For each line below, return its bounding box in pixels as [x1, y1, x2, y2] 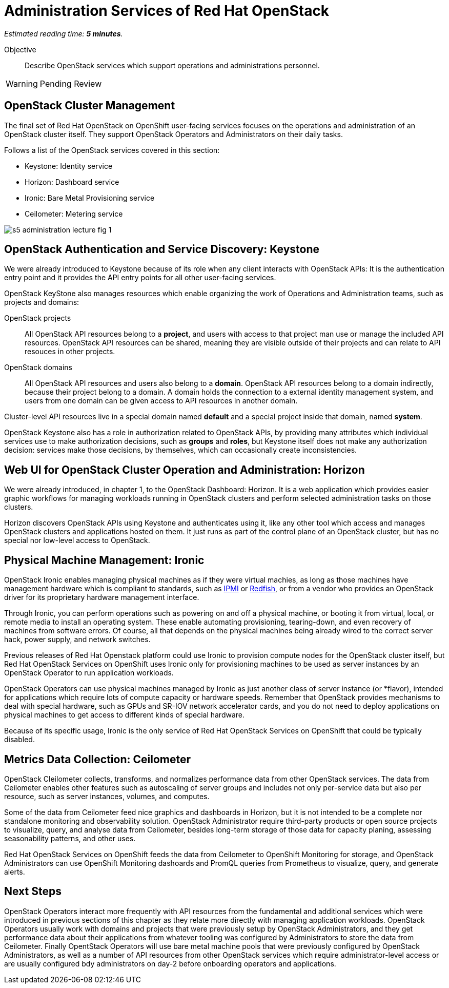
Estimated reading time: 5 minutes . [4, 29, 123, 38]
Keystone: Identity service [25, 161, 113, 170]
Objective [4, 45, 36, 54]
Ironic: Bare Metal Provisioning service [25, 193, 155, 202]
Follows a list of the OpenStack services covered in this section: [4, 145, 220, 154]
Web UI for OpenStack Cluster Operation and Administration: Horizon [4, 463, 365, 476]
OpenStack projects [4, 314, 71, 323]
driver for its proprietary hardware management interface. [4, 593, 199, 602]
